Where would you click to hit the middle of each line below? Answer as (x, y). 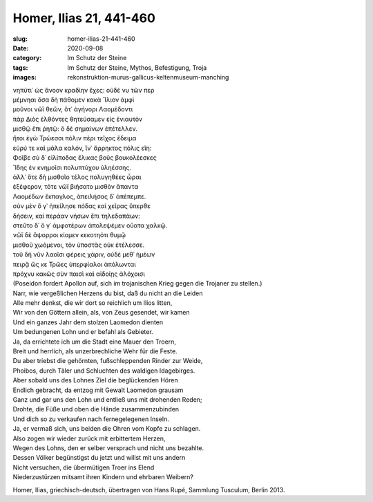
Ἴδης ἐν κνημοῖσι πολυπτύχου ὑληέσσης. (72, 167)
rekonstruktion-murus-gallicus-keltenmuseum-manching (148, 77)
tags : (20, 67)
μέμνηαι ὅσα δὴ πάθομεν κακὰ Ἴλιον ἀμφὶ (74, 100)
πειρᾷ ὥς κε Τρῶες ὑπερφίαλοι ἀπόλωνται (74, 264)
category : (27, 58)
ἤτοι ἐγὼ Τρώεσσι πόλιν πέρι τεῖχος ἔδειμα (75, 138)
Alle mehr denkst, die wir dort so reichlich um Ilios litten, (93, 303)
